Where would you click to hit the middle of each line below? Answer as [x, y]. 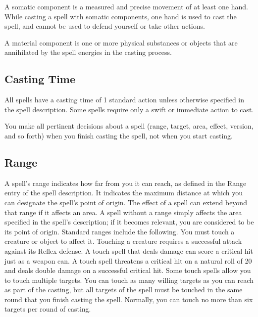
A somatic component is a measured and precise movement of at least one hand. [126, 6]
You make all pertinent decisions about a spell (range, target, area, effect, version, [129, 126]
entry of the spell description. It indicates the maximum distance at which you [124, 193]
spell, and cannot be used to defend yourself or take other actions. [105, 26]
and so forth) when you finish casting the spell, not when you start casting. [119, 135]
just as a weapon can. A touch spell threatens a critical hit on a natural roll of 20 [128, 260]
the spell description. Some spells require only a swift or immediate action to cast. [129, 109]
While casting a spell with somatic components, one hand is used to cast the [121, 16]
